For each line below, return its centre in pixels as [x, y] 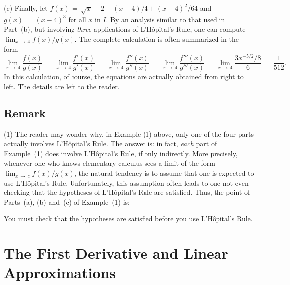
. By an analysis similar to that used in [166, 19]
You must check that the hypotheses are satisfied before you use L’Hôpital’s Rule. [128, 219]
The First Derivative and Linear [116, 253]
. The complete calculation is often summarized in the [157, 39]
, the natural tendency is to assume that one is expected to [164, 173]
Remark [25, 113]
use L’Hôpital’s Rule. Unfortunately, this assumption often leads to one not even [126, 182]
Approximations [60, 272]
